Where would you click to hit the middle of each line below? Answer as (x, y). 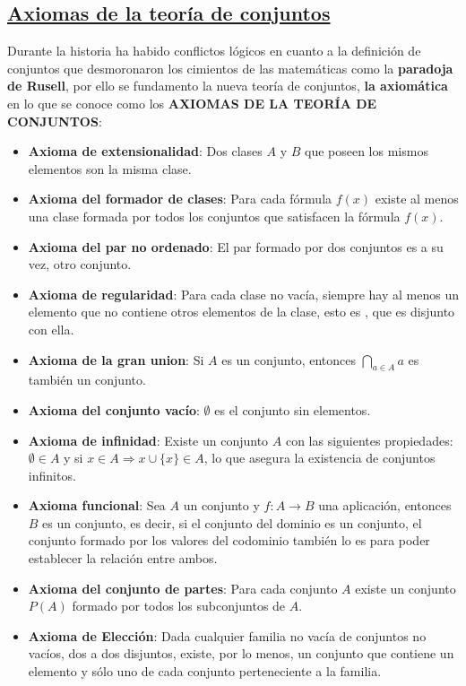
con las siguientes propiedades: (369, 440)
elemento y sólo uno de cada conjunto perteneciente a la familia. (205, 671)
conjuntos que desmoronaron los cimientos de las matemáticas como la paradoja (230, 68)
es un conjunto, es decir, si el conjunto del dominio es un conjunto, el (232, 522)
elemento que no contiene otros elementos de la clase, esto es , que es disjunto (242, 312)
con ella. (51, 329)
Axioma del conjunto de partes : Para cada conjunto (183, 588)
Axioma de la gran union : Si (116, 359)
